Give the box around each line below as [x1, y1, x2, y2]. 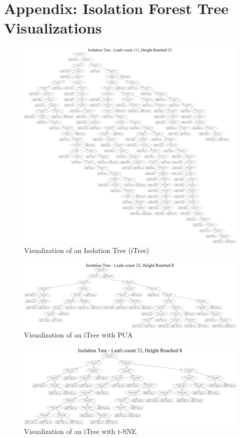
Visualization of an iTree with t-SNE [24, 425, 137, 436]
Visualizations [4, 17, 102, 38]
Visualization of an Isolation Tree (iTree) [24, 244, 149, 255]
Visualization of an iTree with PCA [24, 329, 133, 339]
